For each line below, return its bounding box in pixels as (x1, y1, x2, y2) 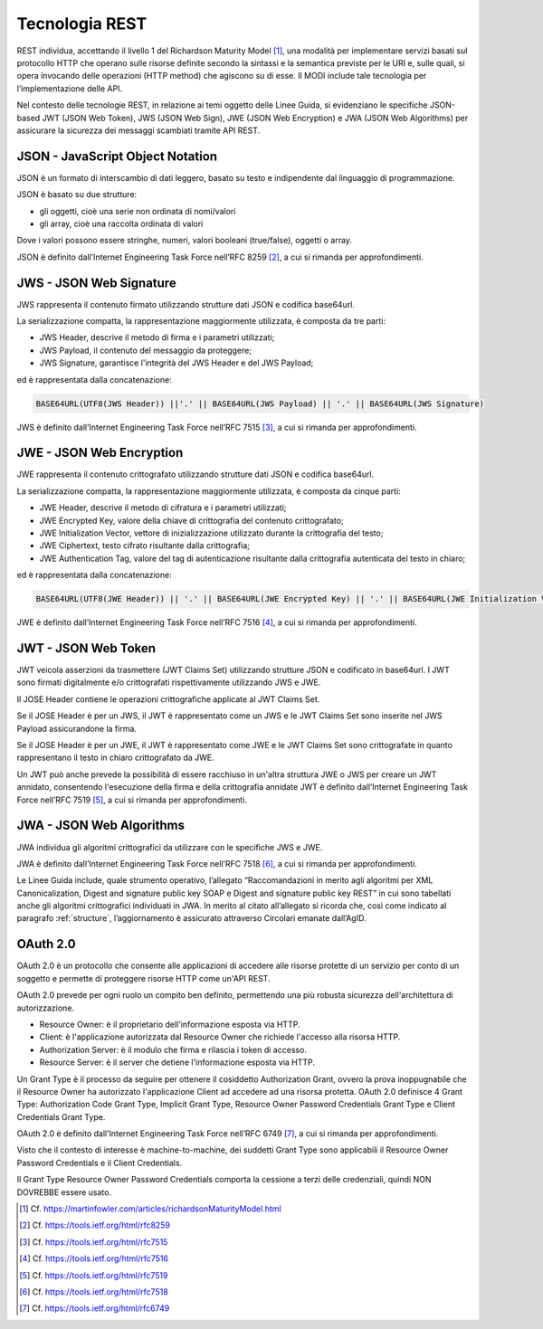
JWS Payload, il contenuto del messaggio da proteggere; (39, 345, 252, 356)
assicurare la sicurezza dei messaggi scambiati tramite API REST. (16, 125, 261, 136)
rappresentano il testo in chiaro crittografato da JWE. (16, 752, 214, 764)
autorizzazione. (16, 1002, 75, 1013)
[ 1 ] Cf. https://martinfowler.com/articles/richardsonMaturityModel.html (19, 1203, 281, 1214)
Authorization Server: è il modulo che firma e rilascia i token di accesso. (39, 1044, 308, 1055)
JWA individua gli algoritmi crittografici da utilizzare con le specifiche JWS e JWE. (16, 841, 323, 852)
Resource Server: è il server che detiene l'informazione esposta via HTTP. (39, 1057, 316, 1068)
